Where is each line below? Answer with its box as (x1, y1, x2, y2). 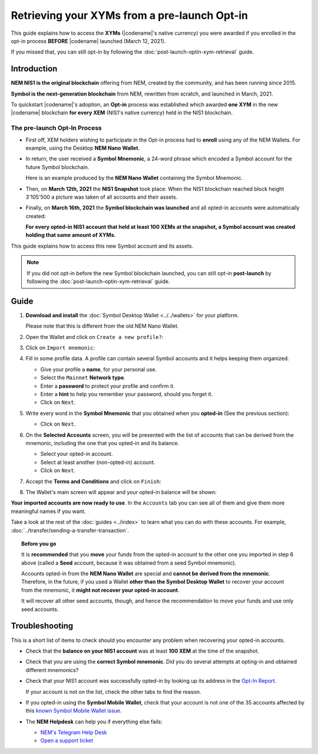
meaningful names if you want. (11, 508, 86, 515)
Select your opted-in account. (40, 450, 113, 457)
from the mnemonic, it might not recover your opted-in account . (21, 587, 180, 594)
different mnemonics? (25, 666, 79, 673)
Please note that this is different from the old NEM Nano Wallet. (25, 322, 179, 330)
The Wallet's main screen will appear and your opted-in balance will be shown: (25, 488, 217, 495)
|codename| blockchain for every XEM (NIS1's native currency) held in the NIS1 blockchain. (11, 109, 233, 116)
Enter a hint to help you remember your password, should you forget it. (40, 391, 213, 398)
